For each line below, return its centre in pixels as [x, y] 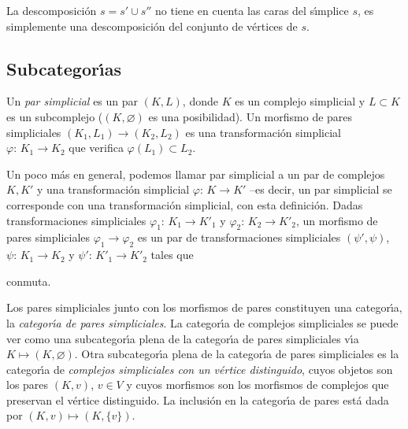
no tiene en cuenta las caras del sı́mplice [252, 10]
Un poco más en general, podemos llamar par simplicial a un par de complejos [196, 174]
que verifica [96, 148]
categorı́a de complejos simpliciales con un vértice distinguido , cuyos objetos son [200, 369]
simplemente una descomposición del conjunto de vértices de [152, 26]
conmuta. [29, 281]
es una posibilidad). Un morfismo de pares [250, 116]
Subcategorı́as [64, 68]
